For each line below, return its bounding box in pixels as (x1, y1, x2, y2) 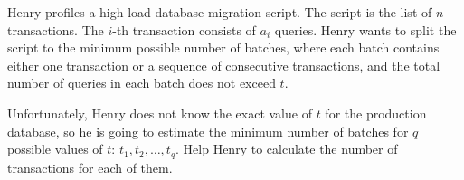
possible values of (7, 139, 103, 158)
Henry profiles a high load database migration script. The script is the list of (7, 3, 432, 21)
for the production (325, 103, 427, 122)
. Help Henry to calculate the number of (175, 139, 398, 158)
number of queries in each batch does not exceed (7, 73, 276, 92)
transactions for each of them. (7, 157, 173, 176)
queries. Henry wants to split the (274, 20, 457, 39)
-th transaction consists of (112, 20, 256, 39)
